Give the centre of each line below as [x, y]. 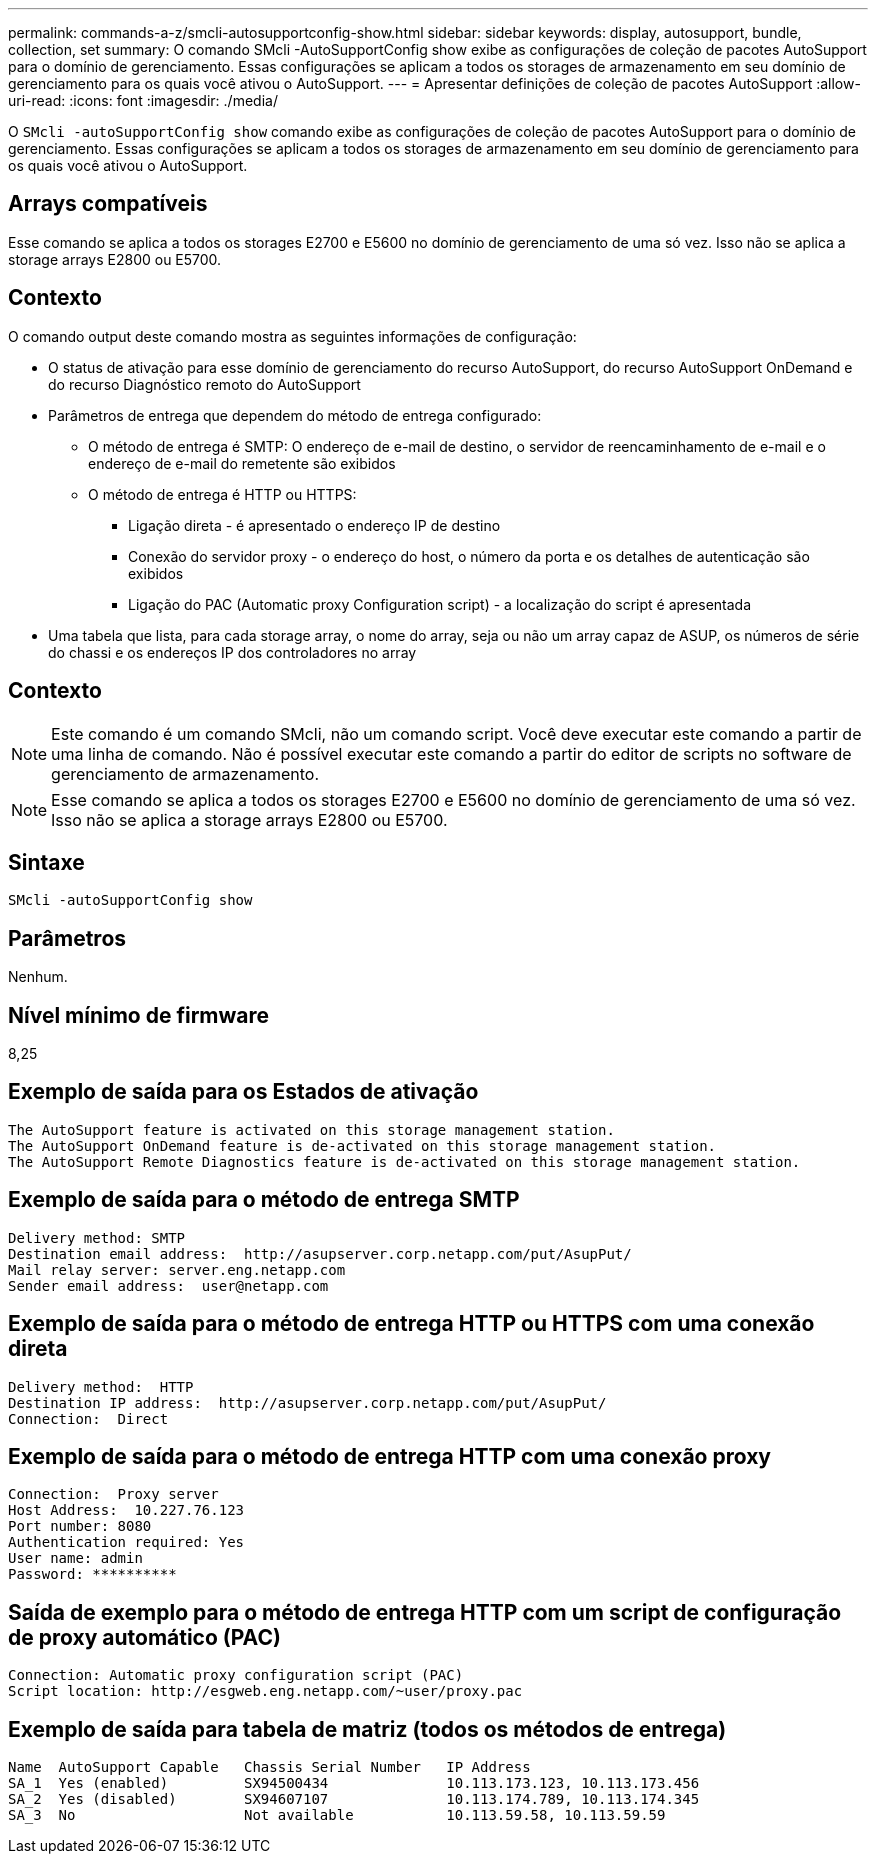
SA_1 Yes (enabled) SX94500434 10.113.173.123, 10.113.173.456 [354, 1783]
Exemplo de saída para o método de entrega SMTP [264, 1200]
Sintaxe [46, 862]
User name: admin [75, 1558]
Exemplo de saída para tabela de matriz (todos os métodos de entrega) [367, 1729]
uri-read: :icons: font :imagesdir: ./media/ [143, 100]
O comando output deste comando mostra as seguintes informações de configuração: [292, 336]
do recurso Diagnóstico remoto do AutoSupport [204, 384]
